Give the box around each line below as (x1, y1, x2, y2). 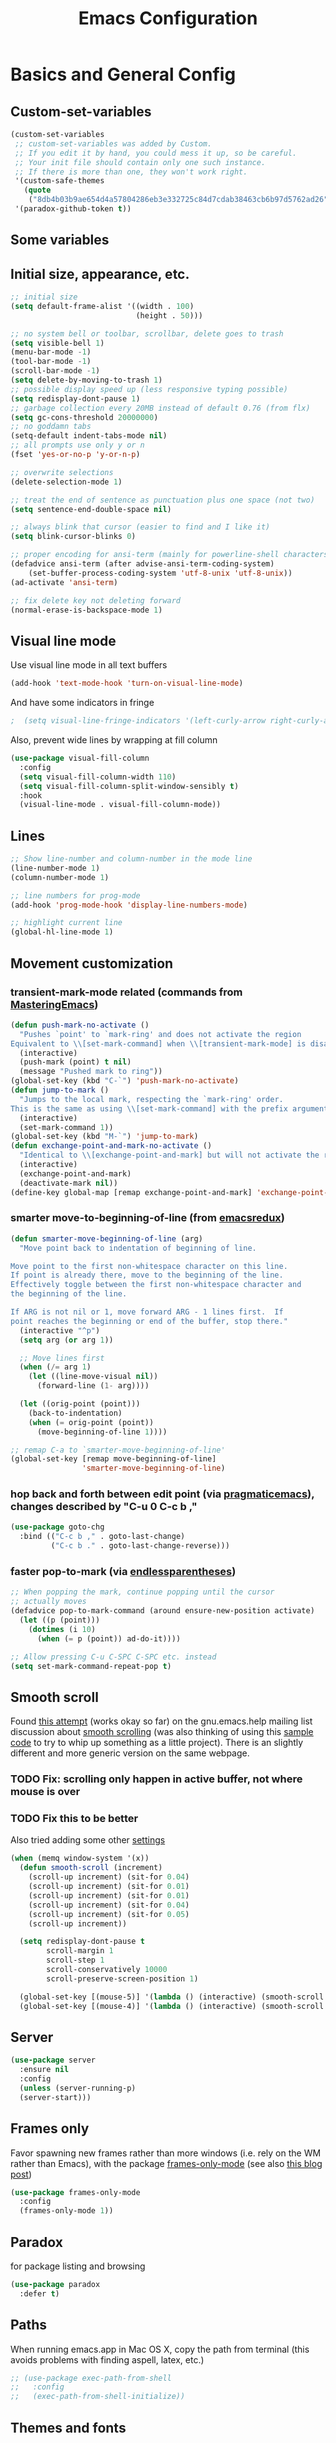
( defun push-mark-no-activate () (10, 1020, 150, 1030)
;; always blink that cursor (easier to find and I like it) (10, 522, 271, 532)
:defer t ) (19, 2288, 60, 2299)
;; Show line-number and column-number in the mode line (10, 854, 253, 864)
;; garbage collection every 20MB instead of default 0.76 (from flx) (10, 403, 311, 413)
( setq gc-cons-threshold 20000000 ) (10, 412, 159, 422)
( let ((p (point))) (19, 1615, 101, 1626)
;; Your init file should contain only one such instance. (14, 157, 267, 167)
